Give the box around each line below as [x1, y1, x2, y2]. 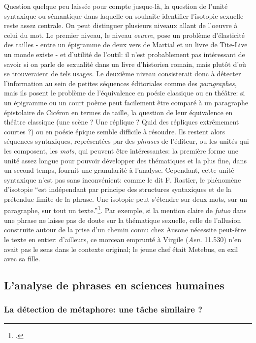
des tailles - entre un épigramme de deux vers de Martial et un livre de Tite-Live [4, 39, 248, 50]
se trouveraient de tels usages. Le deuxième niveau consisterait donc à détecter [4, 68, 241, 79]
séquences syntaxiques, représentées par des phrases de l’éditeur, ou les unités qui [4, 136, 249, 146]
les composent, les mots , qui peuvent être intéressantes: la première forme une [4, 145, 239, 156]
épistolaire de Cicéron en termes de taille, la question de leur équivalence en [4, 107, 233, 117]
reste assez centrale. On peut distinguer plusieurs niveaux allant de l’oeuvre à [4, 20, 238, 31]
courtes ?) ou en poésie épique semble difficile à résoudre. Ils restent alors [4, 126, 225, 136]
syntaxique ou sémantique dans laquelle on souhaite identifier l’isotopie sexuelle [4, 10, 244, 21]
